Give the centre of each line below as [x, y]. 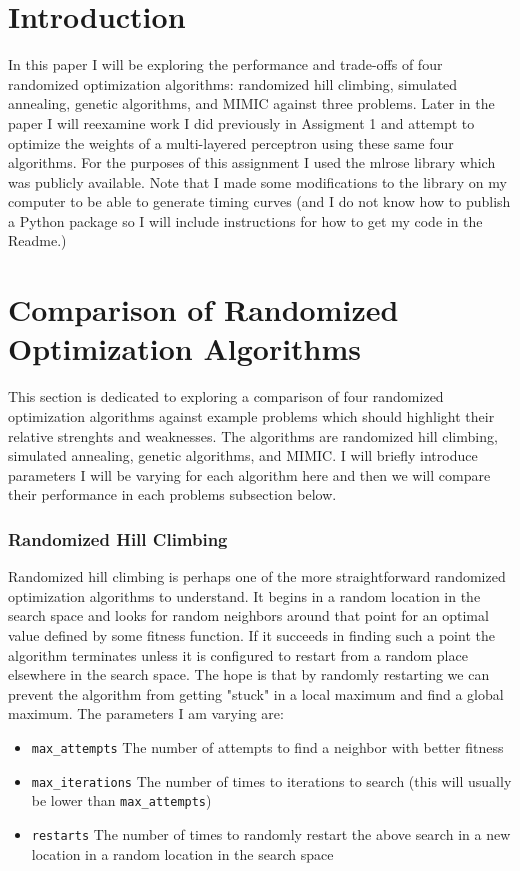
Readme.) [37, 240]
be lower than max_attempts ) [121, 800]
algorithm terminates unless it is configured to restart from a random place [238, 654]
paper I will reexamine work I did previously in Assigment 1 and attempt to [241, 122]
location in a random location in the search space [182, 853]
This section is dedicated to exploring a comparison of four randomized [226, 396]
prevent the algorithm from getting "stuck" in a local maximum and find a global [256, 693]
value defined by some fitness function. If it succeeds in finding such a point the [251, 634]
